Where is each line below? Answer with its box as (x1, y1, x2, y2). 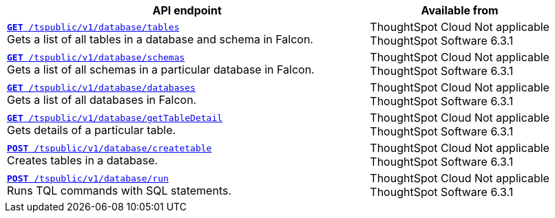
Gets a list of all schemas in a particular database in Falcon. (7, 62, 315, 76)
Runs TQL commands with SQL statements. (7, 183, 232, 197)
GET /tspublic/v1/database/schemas (7, 52, 185, 63)
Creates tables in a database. (7, 153, 158, 167)
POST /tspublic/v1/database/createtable (7, 142, 212, 153)
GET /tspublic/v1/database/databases (7, 82, 196, 93)
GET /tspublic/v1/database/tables (7, 21, 180, 32)
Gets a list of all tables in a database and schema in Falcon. (7, 32, 313, 46)
